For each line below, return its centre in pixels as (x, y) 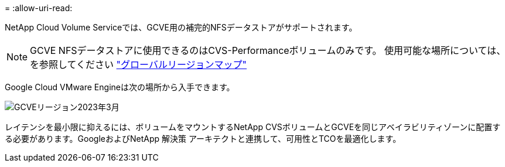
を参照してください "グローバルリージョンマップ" (139, 64)
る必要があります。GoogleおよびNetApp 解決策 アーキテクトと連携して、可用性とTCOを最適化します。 (203, 139)
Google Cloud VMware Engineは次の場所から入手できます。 (120, 87)
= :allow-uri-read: (39, 8)
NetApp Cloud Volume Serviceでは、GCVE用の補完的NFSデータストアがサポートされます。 (181, 27)
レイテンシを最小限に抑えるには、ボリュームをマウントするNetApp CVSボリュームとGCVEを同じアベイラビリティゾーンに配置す (253, 127)
